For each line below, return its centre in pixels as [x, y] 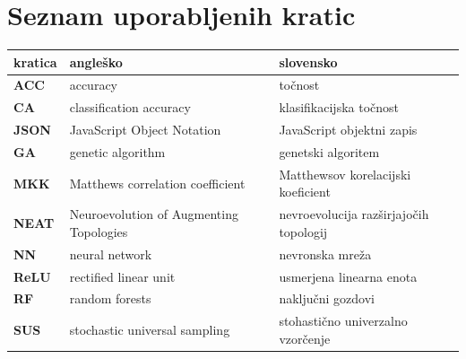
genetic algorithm [117, 152]
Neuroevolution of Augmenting [154, 214]
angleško [96, 61]
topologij [303, 231]
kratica [35, 61]
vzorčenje [305, 338]
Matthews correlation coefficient [157, 183]
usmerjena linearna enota [348, 276]
